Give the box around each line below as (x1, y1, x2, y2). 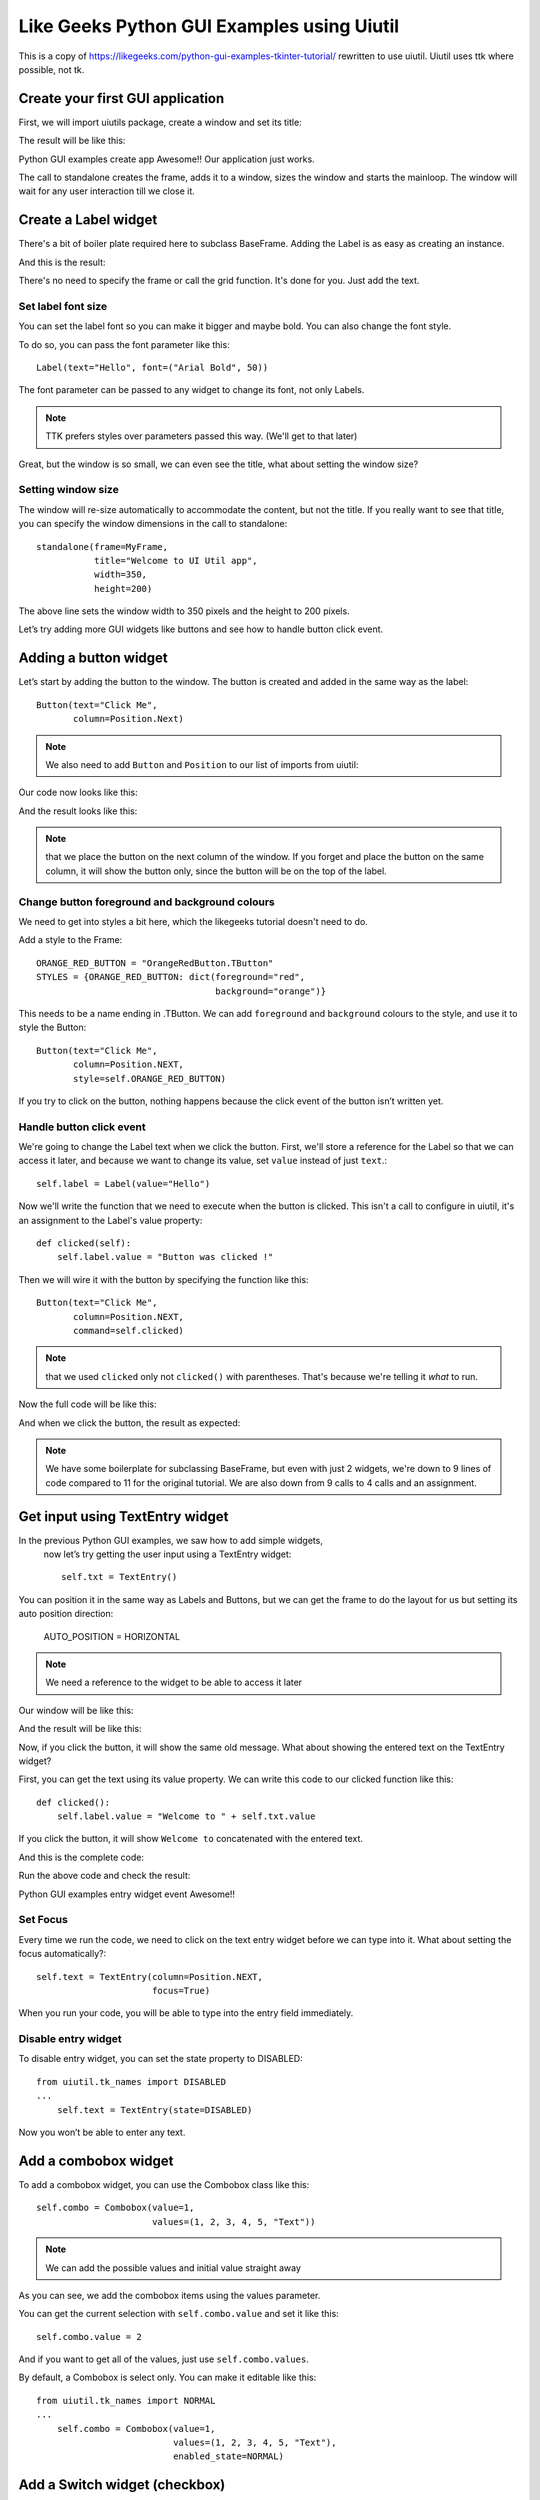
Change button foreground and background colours (18, 895, 275, 909)
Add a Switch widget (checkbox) (18, 2476, 226, 2494)
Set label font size (18, 299, 108, 313)
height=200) (93, 583, 153, 594)
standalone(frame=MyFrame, (36, 541, 169, 552)
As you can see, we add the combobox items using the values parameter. (18, 2289, 321, 2301)
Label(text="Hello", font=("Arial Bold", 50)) (36, 362, 269, 374)
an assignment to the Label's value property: (18, 1214, 203, 1226)
